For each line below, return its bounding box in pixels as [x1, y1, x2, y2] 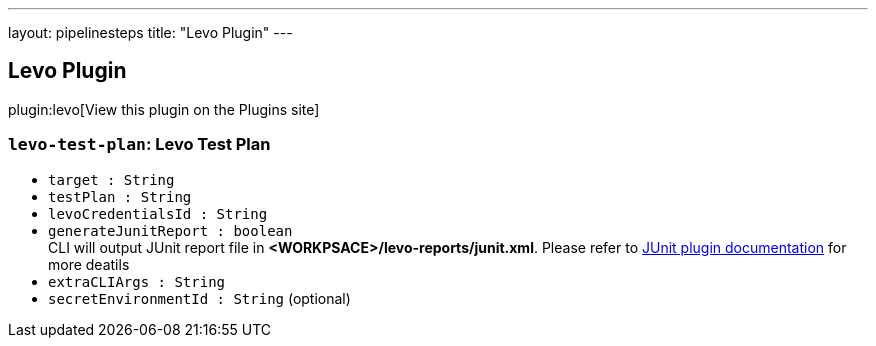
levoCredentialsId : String [48, 205, 268, 222]
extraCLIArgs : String [48, 273, 226, 290]
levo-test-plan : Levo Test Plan [8, 134, 271, 155]
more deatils [48, 255, 130, 273]
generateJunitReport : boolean [48, 222, 293, 239]
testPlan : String [48, 188, 192, 205]
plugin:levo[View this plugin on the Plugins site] [8, 100, 320, 118]
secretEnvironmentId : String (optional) [48, 289, 351, 307]
